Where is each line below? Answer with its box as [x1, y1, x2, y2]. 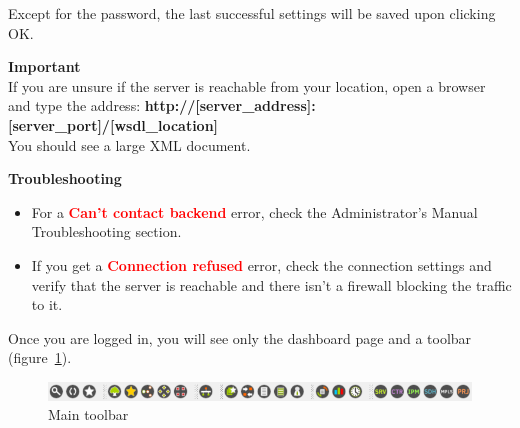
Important [8, 56, 81, 77]
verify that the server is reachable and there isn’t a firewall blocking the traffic [31, 274, 512, 295]
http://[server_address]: [144, 95, 316, 116]
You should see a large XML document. [8, 134, 251, 155]
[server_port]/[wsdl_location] [8, 114, 219, 135]
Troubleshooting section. [31, 221, 182, 242]
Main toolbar [48, 404, 129, 425]
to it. [31, 294, 63, 315]
